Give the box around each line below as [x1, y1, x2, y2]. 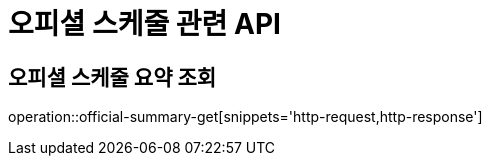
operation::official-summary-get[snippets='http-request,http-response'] [8, 108, 483, 126]
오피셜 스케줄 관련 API [8, 7, 281, 41]
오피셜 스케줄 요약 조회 [8, 64, 217, 90]
